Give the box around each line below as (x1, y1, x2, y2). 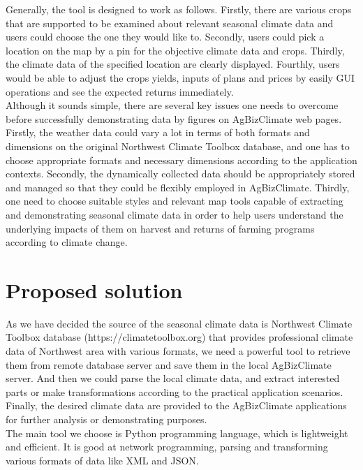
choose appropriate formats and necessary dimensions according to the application (6, 152, 357, 167)
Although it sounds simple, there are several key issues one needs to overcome (6, 98, 339, 112)
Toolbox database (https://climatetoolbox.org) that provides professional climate (6, 330, 353, 344)
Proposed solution (6, 275, 183, 304)
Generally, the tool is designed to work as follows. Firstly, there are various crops (6, 2, 352, 16)
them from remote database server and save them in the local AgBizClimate (6, 357, 332, 372)
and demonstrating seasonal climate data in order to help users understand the (6, 207, 343, 221)
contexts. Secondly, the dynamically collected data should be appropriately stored (6, 166, 355, 181)
